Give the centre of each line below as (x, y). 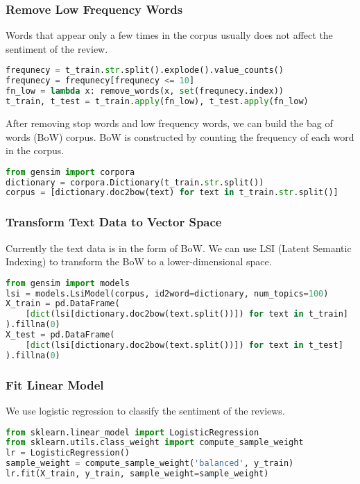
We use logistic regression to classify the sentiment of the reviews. (145, 410)
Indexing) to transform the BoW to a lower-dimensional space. (139, 261)
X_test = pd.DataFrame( (60, 335)
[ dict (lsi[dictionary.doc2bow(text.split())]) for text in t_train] (187, 314)
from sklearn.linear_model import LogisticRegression (132, 432)
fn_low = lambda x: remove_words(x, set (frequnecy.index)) (145, 91)
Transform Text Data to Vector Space (114, 222)
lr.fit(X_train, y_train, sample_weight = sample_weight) (137, 474)
